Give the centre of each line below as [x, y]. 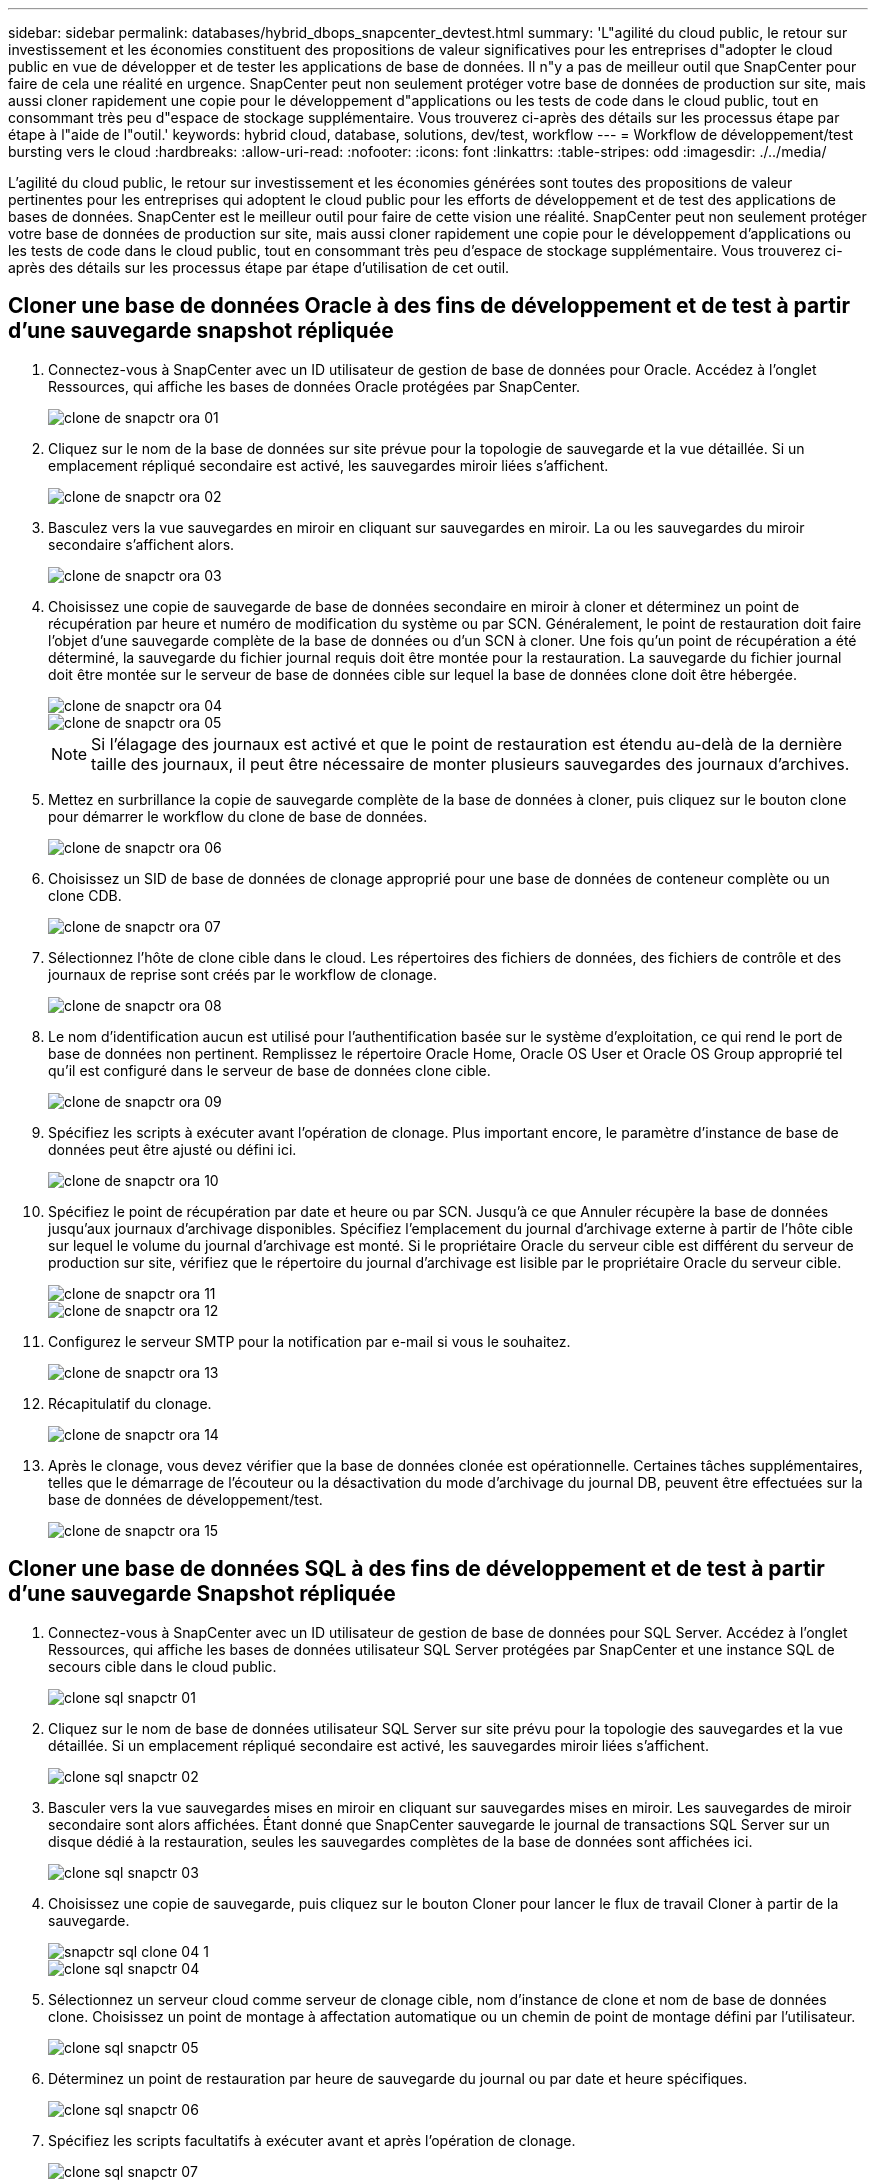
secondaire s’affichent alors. [141, 544]
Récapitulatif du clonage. [130, 1403]
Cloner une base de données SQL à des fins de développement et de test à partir [416, 1569]
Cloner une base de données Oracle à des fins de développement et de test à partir [429, 306]
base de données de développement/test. [185, 1499]
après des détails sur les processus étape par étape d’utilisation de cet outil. [259, 267]
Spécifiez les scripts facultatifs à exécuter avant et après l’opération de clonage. [312, 2140]
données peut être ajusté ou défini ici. [172, 1149]
